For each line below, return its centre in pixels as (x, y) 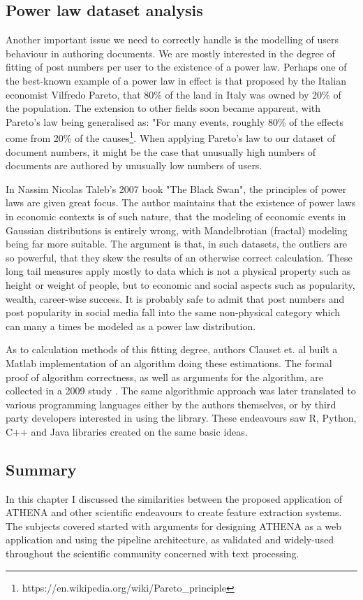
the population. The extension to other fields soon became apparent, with (163, 108)
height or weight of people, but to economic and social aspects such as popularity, (180, 284)
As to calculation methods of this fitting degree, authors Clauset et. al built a (172, 349)
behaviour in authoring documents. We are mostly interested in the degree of (170, 53)
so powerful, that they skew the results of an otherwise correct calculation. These (179, 257)
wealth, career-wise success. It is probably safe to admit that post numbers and (175, 298)
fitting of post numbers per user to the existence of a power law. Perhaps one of (176, 67)
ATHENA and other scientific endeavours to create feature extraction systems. (174, 512)
